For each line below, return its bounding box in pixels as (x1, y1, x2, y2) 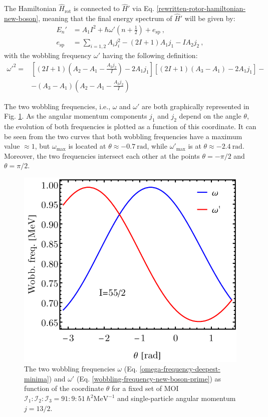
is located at (68, 141, 106, 151)
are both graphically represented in (142, 101, 249, 111)
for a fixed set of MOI (112, 383, 179, 393)
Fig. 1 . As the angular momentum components (4, 111, 147, 121)
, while (147, 141, 167, 151)
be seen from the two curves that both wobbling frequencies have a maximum (4, 131, 242, 141)
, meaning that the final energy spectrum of (38, 13, 172, 24)
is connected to (73, 3, 120, 14)
